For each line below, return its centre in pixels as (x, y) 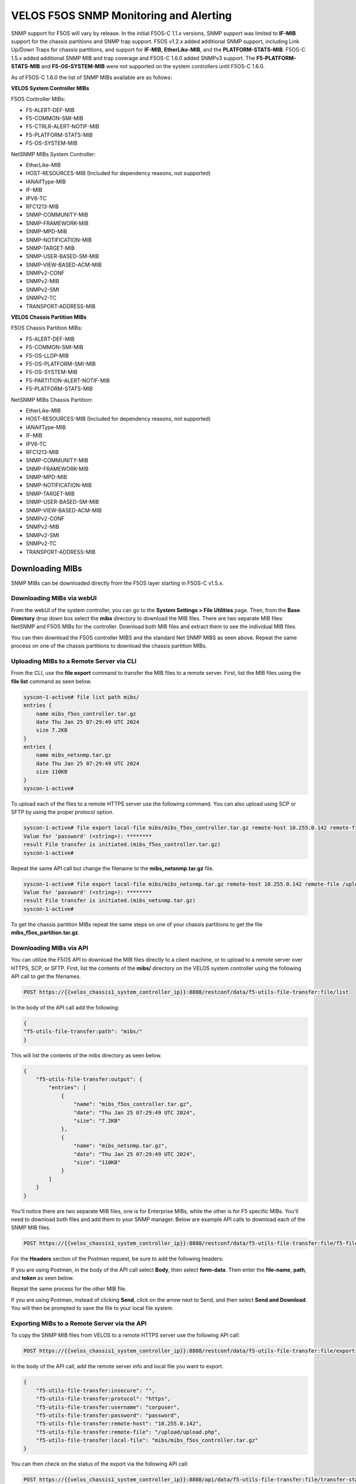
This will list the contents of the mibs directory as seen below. (86, 1055)
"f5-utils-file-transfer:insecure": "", (96, 1390)
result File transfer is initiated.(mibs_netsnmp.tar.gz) (109, 900)
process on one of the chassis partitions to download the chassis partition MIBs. (109, 646)
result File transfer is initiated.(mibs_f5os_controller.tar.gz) (122, 845)
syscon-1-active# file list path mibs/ (81, 697)
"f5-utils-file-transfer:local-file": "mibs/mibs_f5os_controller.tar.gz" (147, 1440)
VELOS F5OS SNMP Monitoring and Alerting (121, 15)
